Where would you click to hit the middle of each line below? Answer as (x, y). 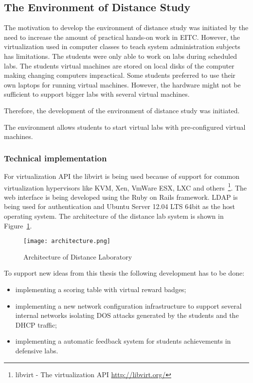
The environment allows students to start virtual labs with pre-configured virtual (125, 127)
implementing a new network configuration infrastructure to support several (128, 305)
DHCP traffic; (36, 324)
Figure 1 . (18, 225)
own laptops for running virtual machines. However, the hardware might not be (122, 84)
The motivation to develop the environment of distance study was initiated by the (126, 27)
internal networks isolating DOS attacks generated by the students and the (127, 315)
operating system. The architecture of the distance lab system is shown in (114, 216)
